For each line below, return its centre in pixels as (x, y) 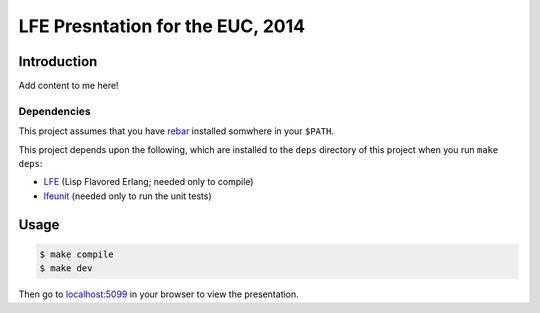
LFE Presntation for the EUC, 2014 (161, 26)
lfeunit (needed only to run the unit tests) (127, 196)
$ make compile (76, 254)
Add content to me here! (68, 86)
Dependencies (55, 111)
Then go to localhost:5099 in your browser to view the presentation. (158, 294)
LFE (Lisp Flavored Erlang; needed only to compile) (148, 182)
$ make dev (66, 268)
